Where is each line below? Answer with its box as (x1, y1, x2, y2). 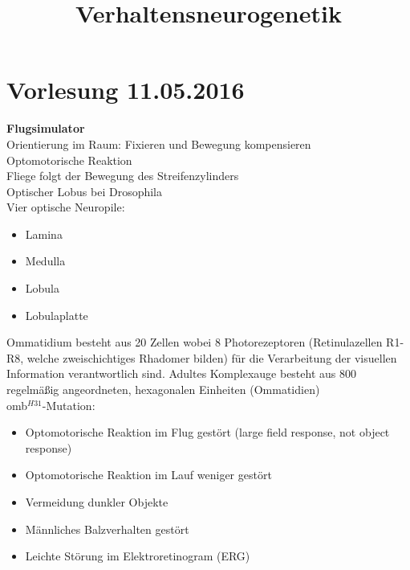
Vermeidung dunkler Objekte (25, 494, 168, 510)
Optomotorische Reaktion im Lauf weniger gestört (25, 466, 272, 483)
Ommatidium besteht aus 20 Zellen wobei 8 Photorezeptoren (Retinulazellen (6, 334, 383, 351)
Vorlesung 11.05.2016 (6, 73, 245, 106)
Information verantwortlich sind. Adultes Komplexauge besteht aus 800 (6, 365, 356, 382)
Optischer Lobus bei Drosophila (6, 182, 162, 199)
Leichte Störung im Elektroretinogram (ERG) (25, 547, 250, 564)
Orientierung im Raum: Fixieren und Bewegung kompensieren (6, 135, 311, 152)
